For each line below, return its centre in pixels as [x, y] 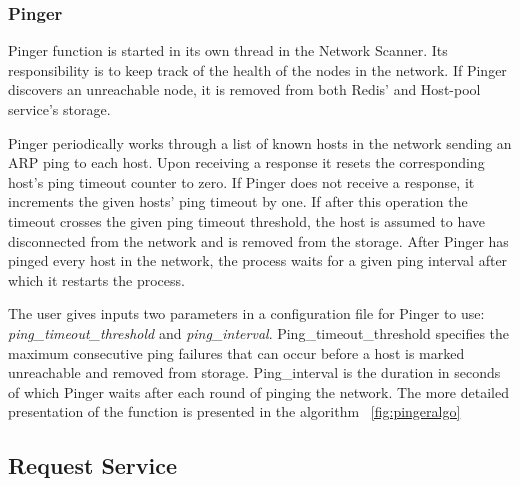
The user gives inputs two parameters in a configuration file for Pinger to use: [246, 313]
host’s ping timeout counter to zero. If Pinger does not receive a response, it [241, 181]
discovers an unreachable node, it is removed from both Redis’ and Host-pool [244, 89]
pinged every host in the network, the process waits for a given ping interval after [258, 260]
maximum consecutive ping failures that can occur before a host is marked [236, 352]
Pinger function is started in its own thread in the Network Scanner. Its [228, 50]
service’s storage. [59, 109]
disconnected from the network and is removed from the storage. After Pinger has [258, 240]
